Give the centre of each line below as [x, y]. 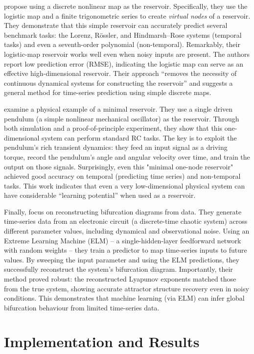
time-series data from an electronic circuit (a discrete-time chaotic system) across [126, 221]
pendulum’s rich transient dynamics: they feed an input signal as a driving [116, 147]
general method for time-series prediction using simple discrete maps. [108, 92]
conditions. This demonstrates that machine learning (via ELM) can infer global [124, 298]
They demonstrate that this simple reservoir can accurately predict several [116, 25]
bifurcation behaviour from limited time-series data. [82, 307]
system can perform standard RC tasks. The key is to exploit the [139, 137]
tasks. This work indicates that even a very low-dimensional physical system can [125, 185]
